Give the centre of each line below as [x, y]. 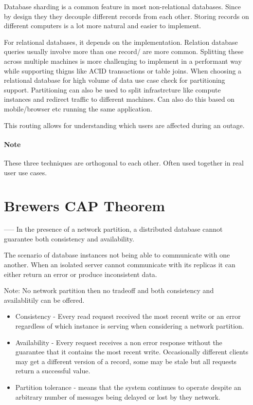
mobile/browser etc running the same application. [78, 108]
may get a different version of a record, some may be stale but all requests [126, 361]
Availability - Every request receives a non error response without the [119, 342]
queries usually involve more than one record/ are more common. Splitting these [124, 51]
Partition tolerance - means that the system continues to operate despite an [128, 387]
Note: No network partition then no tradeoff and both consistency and [109, 290]
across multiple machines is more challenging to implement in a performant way [123, 61]
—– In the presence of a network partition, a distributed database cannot [113, 229]
